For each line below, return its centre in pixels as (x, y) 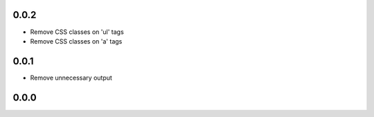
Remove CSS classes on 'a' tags (76, 41)
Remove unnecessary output (71, 78)
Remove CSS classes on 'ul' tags (77, 32)
